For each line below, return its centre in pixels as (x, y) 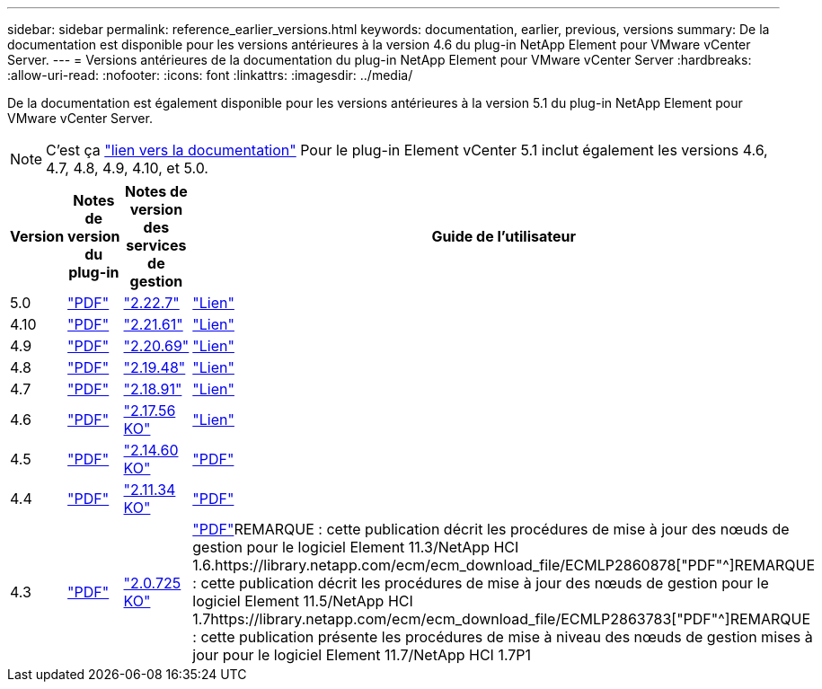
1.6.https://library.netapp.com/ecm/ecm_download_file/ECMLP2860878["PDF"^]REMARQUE (504, 565)
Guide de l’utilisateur (504, 236)
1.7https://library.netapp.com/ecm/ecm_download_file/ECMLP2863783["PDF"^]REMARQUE (502, 619)
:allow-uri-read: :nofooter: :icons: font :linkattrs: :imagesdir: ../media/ (210, 75)
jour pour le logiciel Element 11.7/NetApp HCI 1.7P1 (362, 655)
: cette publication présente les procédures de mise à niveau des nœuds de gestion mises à (503, 637)
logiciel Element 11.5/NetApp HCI (303, 601)
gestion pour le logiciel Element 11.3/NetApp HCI (356, 547)
